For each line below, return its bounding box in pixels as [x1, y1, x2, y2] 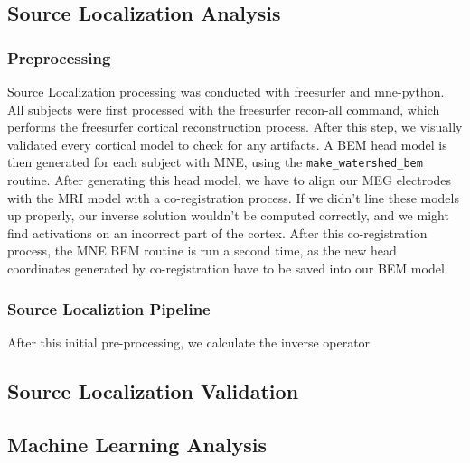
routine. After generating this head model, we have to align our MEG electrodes [7, 171, 452, 190]
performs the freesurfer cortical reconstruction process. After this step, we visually [7, 117, 463, 136]
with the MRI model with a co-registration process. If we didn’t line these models [7, 188, 459, 207]
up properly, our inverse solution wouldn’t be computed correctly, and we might [7, 206, 449, 225]
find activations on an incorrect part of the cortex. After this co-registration [7, 223, 428, 242]
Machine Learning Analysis [7, 430, 267, 458]
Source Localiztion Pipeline [7, 297, 211, 319]
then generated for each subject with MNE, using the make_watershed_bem [7, 153, 423, 171]
